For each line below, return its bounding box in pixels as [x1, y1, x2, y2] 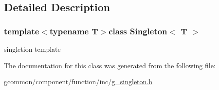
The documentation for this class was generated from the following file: [4, 60, 216, 70]
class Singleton [109, 25, 167, 37]
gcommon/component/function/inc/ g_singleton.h [4, 76, 153, 87]
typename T [49, 25, 98, 37]
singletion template [4, 44, 61, 54]
